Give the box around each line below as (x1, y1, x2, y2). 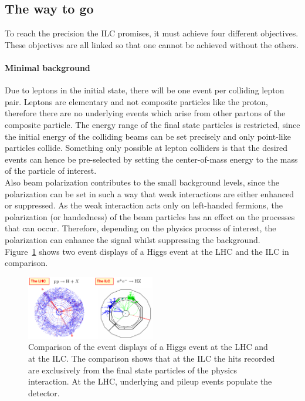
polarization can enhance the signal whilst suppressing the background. (5, 233, 260, 245)
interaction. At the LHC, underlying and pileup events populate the (28, 375, 272, 387)
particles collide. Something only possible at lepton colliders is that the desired (5, 141, 288, 154)
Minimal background (5, 61, 90, 73)
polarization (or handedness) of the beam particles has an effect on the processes (5, 210, 295, 223)
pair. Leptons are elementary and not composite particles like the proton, (5, 95, 269, 107)
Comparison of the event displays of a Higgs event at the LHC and (28, 341, 268, 353)
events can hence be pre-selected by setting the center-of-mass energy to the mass (5, 153, 298, 165)
